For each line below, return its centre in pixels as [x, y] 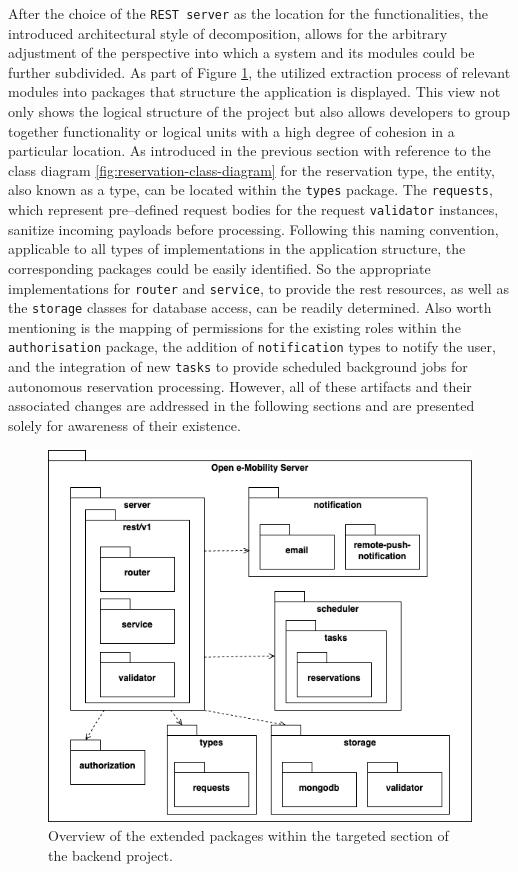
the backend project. [110, 854]
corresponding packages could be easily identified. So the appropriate [219, 267]
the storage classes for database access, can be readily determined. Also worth [250, 307]
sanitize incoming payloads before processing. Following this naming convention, [253, 228]
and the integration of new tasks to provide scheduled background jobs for [238, 366]
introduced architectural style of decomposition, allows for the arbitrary [228, 32]
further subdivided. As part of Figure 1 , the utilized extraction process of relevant [259, 71]
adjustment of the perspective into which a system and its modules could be [241, 52]
